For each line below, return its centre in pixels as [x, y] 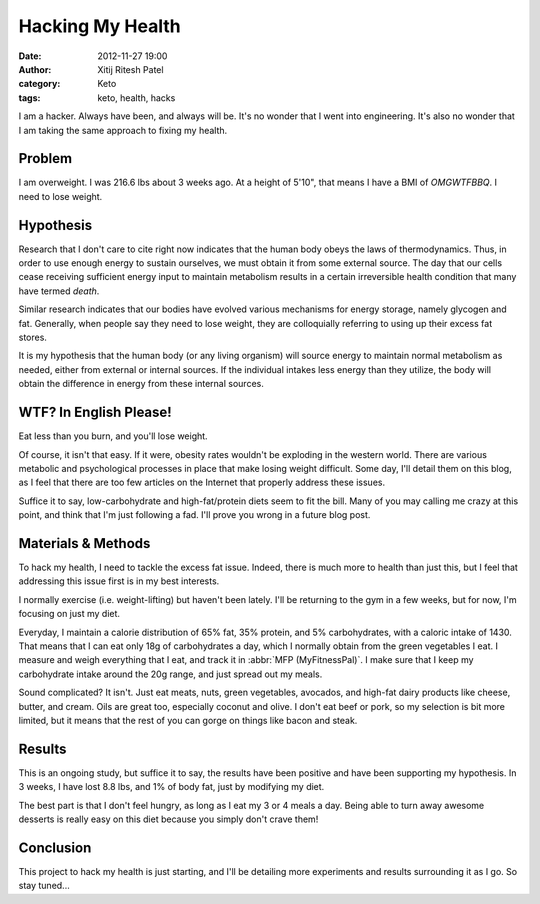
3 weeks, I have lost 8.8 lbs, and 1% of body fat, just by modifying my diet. [171, 787]
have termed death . [59, 291]
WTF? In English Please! [95, 412]
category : [39, 84]
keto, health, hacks [136, 97]
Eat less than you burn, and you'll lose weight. [113, 436]
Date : [30, 56]
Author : [35, 69]
